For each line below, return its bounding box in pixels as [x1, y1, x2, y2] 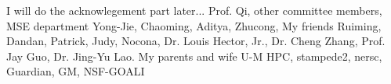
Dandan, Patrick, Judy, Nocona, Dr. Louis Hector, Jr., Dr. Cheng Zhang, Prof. [6, 33, 386, 49]
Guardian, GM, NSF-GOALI [6, 63, 145, 79]
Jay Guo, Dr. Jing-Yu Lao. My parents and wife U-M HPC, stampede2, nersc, [6, 47, 382, 64]
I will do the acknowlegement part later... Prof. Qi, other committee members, [6, 2, 382, 18]
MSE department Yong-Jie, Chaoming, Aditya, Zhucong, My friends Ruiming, [6, 17, 382, 33]
